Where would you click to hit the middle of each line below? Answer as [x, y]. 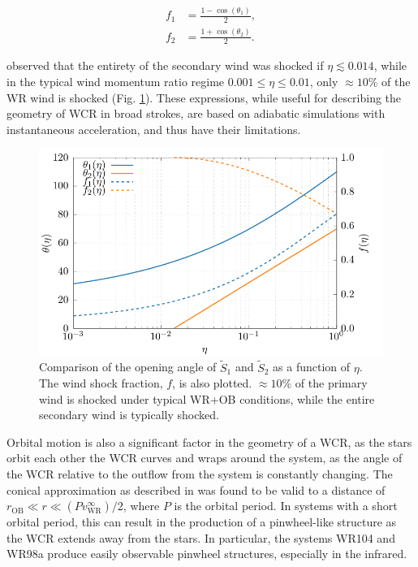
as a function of [312, 367]
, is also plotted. [212, 383]
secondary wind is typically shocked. [129, 415]
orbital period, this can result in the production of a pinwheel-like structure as [202, 522]
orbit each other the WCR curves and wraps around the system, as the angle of [205, 458]
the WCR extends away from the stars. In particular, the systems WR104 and [201, 537]
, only [324, 81]
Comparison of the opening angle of [128, 367]
